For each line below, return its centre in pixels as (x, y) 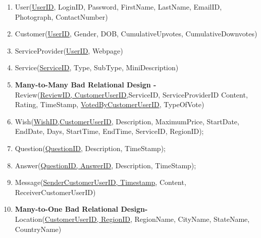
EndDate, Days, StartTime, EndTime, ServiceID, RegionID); (109, 131)
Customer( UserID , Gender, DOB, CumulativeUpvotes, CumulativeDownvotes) (136, 34)
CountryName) (38, 229)
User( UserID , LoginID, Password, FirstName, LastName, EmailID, (118, 7)
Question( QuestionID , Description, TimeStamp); (90, 148)
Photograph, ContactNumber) (61, 16)
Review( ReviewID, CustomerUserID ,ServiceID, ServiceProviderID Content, (131, 94)
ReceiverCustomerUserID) (55, 192)
